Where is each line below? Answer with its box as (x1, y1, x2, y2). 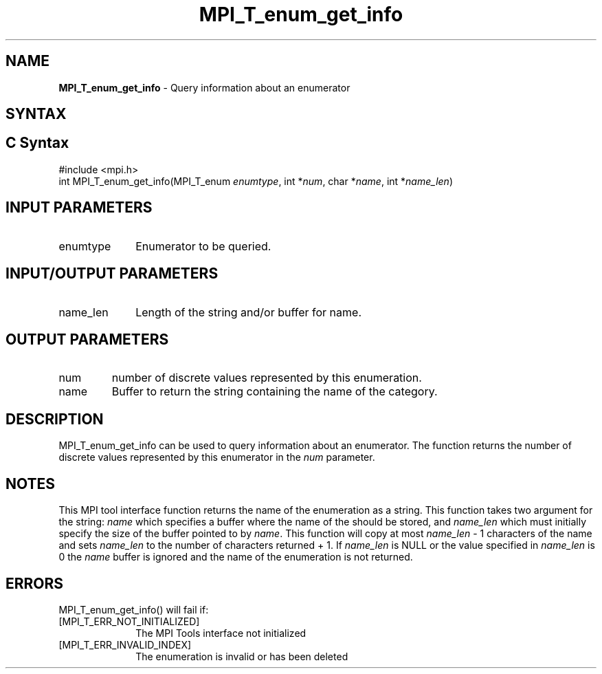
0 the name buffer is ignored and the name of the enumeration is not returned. (58, 551, 413, 563)
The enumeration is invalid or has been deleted (135, 650, 348, 662)
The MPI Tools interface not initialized (135, 627, 306, 639)
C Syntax (5, 134, 69, 152)
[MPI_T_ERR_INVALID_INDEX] (58, 638, 192, 651)
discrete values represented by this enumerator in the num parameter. (58, 451, 375, 464)
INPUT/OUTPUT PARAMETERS (5, 265, 219, 283)
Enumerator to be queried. (135, 239, 271, 253)
